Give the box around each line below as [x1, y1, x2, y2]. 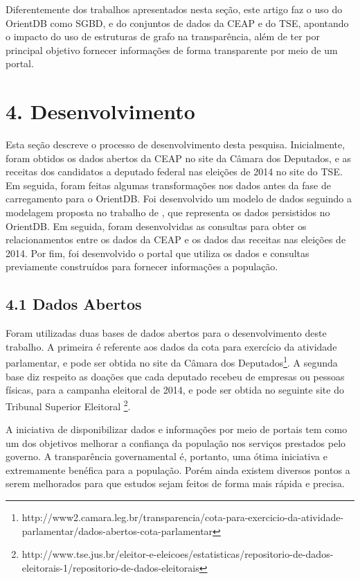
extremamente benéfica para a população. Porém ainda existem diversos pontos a [6, 462, 350, 477]
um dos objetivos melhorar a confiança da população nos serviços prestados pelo [6, 435, 346, 450]
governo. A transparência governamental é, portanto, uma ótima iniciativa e [6, 449, 327, 464]
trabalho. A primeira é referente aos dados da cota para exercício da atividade [6, 339, 337, 353]
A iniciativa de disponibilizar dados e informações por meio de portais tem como [6, 422, 348, 437]
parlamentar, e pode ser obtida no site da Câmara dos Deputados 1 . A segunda [6, 353, 338, 370]
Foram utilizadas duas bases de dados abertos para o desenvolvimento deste [6, 326, 327, 340]
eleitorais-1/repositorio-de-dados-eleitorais [21, 560, 199, 574]
